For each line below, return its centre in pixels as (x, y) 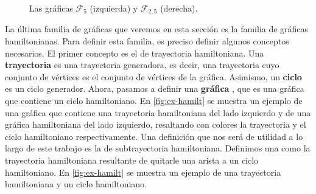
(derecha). (179, 8)
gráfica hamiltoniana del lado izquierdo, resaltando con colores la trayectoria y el (156, 124)
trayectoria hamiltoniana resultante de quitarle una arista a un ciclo (132, 160)
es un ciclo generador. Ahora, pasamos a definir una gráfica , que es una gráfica (155, 88)
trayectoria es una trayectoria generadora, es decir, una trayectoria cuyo (142, 65)
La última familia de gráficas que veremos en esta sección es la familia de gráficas (157, 29)
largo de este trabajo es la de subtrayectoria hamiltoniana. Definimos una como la (158, 148)
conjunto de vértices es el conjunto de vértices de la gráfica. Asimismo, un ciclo (153, 76)
